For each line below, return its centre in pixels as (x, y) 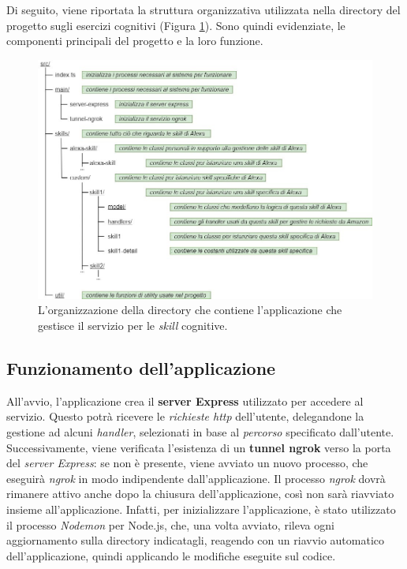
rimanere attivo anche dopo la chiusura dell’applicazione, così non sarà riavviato (200, 494)
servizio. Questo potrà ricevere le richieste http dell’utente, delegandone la (185, 416)
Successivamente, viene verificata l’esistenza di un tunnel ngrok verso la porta (199, 447)
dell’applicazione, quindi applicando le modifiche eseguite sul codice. (171, 555)
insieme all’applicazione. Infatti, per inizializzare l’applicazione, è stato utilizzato (201, 509)
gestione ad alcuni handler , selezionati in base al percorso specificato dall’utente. (200, 431)
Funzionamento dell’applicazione (141, 367)
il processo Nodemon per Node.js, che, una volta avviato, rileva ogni (170, 524)
